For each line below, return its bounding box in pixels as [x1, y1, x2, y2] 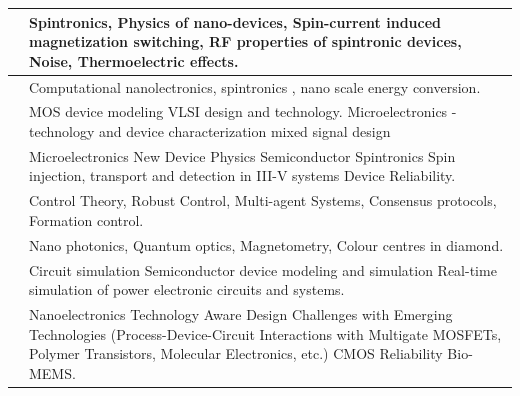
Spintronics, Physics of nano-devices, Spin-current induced [29, 11, 442, 32]
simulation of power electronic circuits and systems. [29, 279, 345, 300]
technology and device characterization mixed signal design [29, 120, 391, 141]
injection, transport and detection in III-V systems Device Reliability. [29, 165, 456, 186]
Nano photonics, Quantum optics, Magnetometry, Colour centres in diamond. [29, 234, 504, 255]
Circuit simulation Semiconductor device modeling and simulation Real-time [29, 259, 497, 280]
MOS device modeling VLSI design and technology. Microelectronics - [29, 101, 457, 122]
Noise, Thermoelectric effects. [29, 50, 239, 71]
